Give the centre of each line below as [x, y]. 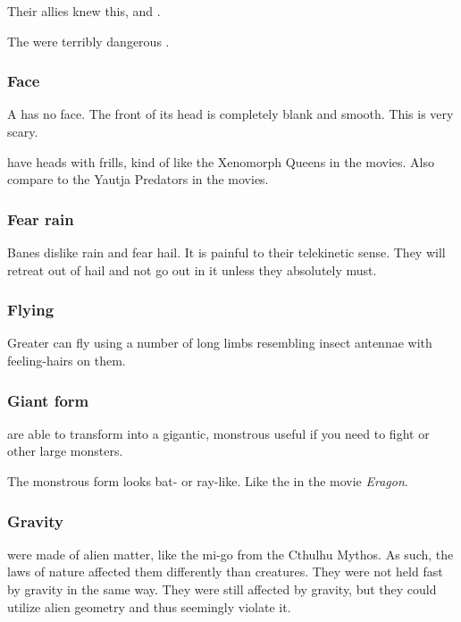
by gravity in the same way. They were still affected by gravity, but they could [222, 589]
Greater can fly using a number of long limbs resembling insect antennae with [220, 343]
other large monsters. [65, 451]
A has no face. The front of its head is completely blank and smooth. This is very [230, 114]
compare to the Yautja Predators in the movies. [138, 179]
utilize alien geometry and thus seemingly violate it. [149, 606]
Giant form [48, 400]
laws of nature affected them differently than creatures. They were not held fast [225, 572]
